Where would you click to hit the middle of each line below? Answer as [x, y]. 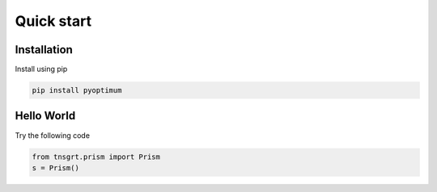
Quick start [53, 21]
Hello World [45, 116]
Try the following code [53, 135]
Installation [44, 50]
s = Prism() [56, 168]
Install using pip [41, 69]
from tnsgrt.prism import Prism [96, 157]
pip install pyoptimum [77, 90]
